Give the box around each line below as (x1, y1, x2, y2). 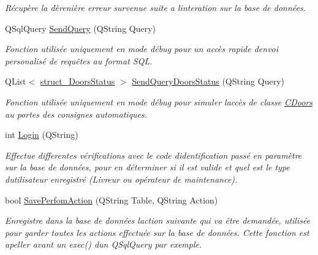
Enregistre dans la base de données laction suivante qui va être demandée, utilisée (5, 214, 311, 227)
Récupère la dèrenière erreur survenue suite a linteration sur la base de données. (5, 1, 306, 13)
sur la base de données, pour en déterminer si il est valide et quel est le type (5, 161, 290, 173)
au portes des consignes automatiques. (5, 107, 148, 120)
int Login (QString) (5, 128, 78, 141)
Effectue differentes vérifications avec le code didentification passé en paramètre (5, 148, 302, 161)
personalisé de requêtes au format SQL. (5, 54, 153, 67)
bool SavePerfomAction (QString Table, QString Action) (5, 193, 218, 206)
